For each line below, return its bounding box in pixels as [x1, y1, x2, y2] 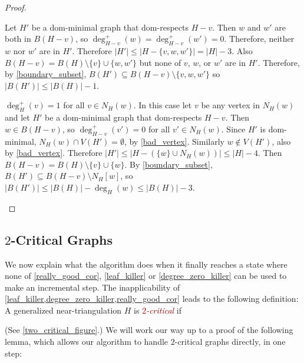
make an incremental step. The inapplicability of [5, 281, 180, 293]
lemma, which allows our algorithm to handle [5, 335, 168, 348]
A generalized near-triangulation [5, 304, 122, 316]
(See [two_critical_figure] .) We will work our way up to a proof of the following [5, 324, 293, 336]
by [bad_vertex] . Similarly [129, 135, 224, 147]
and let [5, 111, 30, 124]
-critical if [146, 304, 182, 316]
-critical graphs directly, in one [174, 335, 286, 348]
